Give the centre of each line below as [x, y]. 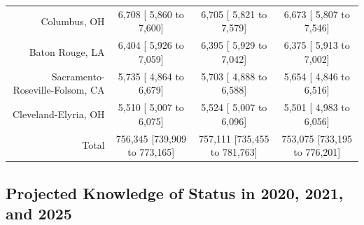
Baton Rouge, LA [67, 51]
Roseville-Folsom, [50, 90]
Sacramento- [78, 76]
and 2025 [39, 213]
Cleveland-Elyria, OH [58, 114]
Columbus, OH [73, 21]
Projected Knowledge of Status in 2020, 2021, [175, 193]
